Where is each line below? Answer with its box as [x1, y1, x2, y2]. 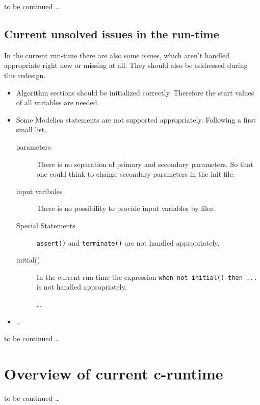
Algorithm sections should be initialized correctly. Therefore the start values [16, 87, 254, 98]
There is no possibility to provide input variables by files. [36, 203, 215, 213]
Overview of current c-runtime [4, 363, 223, 384]
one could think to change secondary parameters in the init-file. [36, 169, 235, 179]
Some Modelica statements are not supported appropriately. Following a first [16, 114, 256, 125]
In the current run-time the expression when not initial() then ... [36, 271, 257, 282]
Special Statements [16, 220, 75, 230]
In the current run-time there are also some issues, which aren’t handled [4, 50, 229, 60]
